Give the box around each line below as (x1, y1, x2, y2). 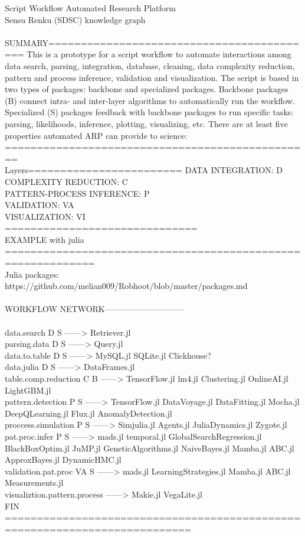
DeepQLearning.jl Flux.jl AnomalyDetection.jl (5, 407, 172, 419)
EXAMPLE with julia (5, 233, 84, 245)
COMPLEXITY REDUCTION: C (5, 175, 128, 187)
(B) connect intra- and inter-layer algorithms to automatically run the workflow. (5, 94, 296, 106)
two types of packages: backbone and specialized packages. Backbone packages (5, 83, 288, 95)
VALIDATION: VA (5, 199, 74, 211)
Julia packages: (5, 268, 60, 280)
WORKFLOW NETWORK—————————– (5, 303, 183, 315)
